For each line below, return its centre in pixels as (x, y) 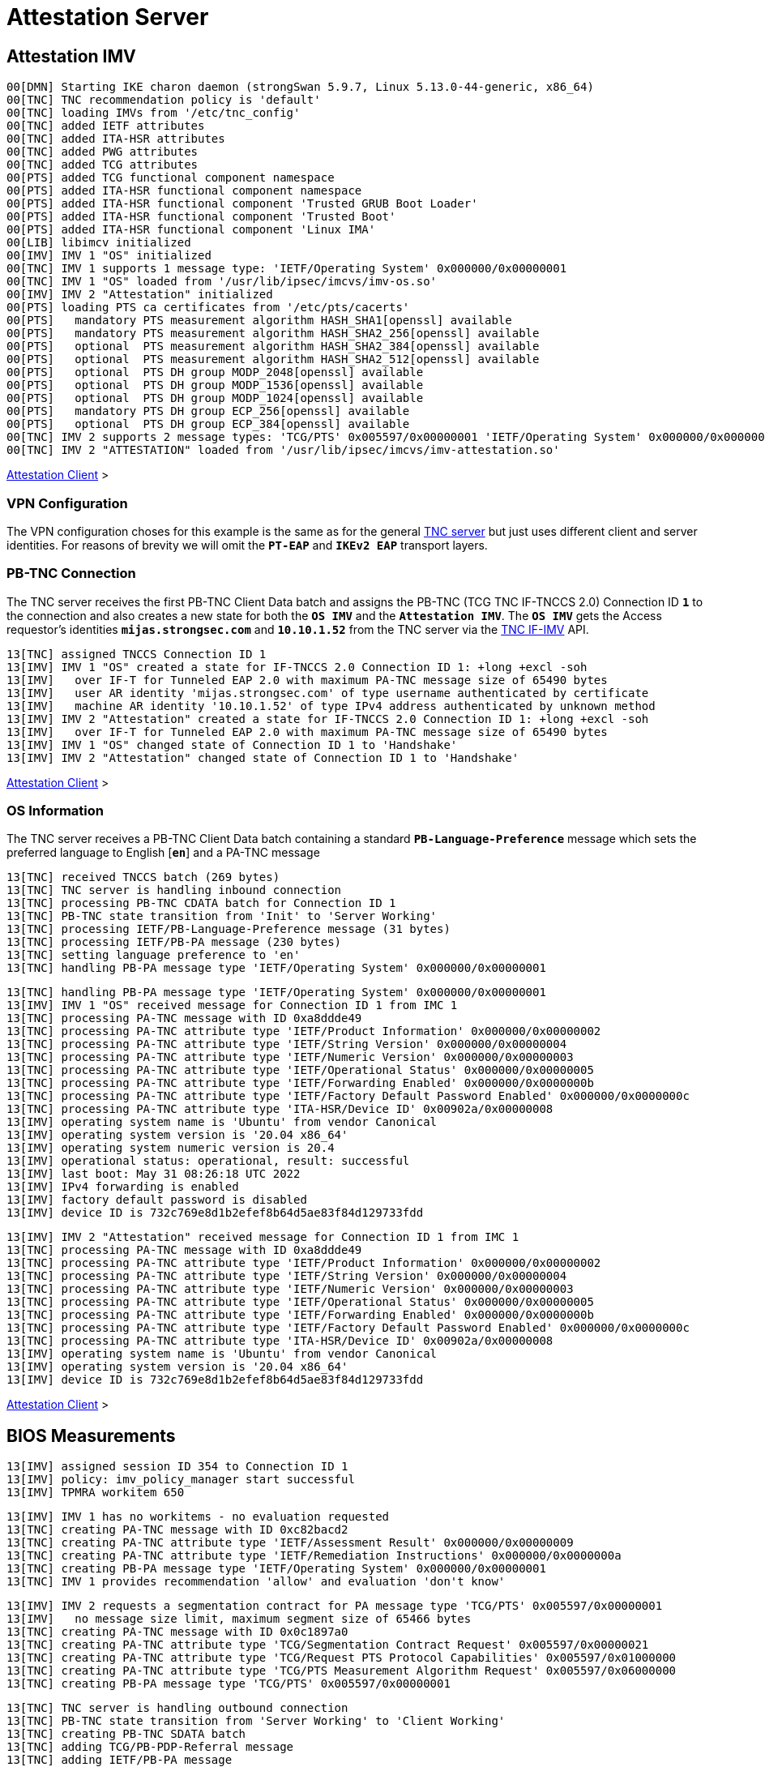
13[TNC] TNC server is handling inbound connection (174, 890)
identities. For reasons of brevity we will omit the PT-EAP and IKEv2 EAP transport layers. (247, 545)
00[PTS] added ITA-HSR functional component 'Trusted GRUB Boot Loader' (242, 204)
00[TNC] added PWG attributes (103, 152)
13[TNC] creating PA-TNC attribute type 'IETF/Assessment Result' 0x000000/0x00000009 (290, 1543)
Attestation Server (108, 17)
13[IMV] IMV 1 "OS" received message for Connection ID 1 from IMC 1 (232, 1005)
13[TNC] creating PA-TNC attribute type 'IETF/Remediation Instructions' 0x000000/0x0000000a (314, 1556)
